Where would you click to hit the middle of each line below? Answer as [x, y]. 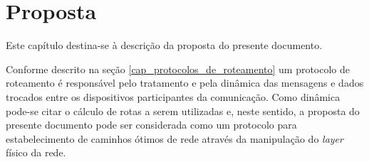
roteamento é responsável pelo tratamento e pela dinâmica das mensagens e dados [185, 83]
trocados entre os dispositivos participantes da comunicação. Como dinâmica [173, 96]
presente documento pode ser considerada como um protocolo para [151, 125]
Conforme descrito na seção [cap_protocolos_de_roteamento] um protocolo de [178, 69]
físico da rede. [36, 152]
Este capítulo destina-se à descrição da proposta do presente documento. [164, 45]
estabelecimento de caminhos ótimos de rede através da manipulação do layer [175, 138]
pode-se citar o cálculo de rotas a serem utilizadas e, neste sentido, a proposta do [183, 110]
